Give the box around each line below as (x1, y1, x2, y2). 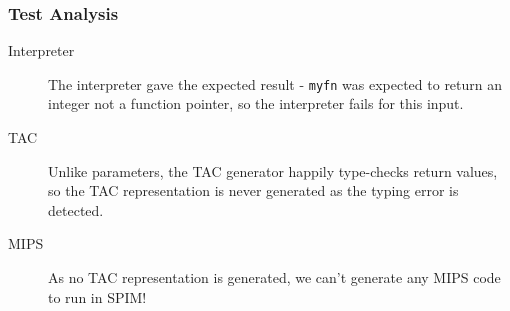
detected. (48, 199, 104, 220)
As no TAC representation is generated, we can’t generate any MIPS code (48, 267, 501, 288)
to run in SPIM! (48, 286, 147, 307)
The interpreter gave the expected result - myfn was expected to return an (48, 73, 503, 94)
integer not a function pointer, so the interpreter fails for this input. (48, 93, 464, 114)
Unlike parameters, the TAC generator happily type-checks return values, (48, 160, 498, 181)
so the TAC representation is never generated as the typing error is (48, 180, 459, 201)
